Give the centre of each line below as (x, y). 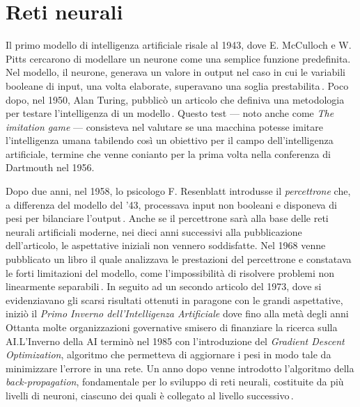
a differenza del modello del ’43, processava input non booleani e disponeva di (171, 204)
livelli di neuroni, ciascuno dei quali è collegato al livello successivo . (150, 395)
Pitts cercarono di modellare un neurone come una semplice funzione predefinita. (178, 58)
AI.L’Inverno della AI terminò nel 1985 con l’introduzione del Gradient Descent (175, 341)
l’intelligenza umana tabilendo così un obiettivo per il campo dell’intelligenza (170, 140)
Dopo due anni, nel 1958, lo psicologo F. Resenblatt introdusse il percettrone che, (178, 191)
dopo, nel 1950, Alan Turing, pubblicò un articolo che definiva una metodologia (175, 99)
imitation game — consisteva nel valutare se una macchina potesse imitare (164, 126)
